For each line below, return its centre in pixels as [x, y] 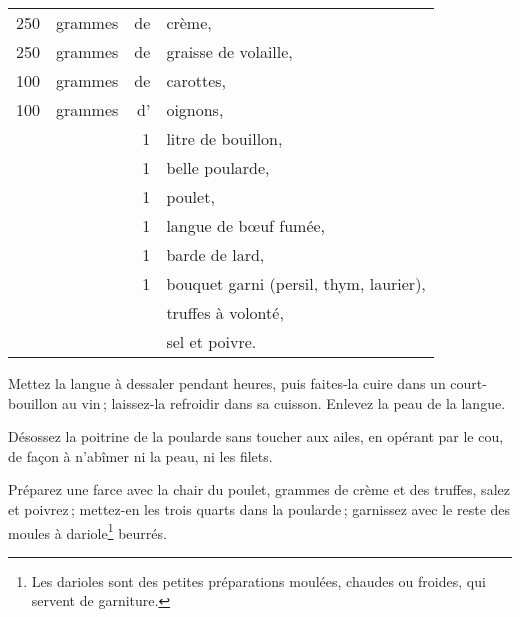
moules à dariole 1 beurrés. [87, 531]
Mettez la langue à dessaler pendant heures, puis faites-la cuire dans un [227, 383]
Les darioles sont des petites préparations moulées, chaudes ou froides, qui [258, 580]
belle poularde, [218, 167]
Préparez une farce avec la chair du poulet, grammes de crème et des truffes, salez [259, 489]
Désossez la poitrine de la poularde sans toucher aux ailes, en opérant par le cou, [256, 436]
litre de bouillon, [224, 138]
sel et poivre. [211, 341]
